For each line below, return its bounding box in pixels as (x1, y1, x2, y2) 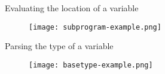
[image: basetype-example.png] (29, 60, 153, 69)
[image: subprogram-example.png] (29, 22, 161, 31)
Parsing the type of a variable (5, 40, 114, 52)
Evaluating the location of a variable (5, 2, 139, 14)
